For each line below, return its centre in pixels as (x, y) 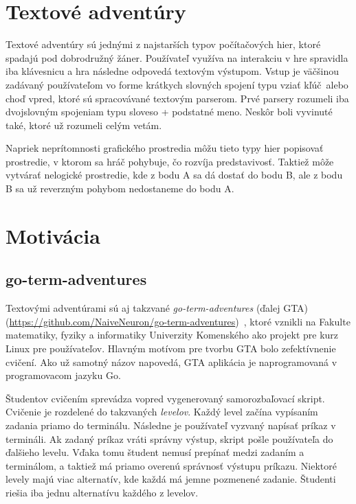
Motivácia (53, 235)
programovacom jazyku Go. (63, 375)
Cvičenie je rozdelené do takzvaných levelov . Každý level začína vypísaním (162, 412)
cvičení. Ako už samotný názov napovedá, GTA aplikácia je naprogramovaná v (171, 362)
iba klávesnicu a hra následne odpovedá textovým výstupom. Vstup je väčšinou (172, 71)
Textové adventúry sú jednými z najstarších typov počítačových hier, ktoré (163, 44)
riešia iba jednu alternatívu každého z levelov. (102, 492)
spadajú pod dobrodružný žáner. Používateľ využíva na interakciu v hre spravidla (177, 57)
